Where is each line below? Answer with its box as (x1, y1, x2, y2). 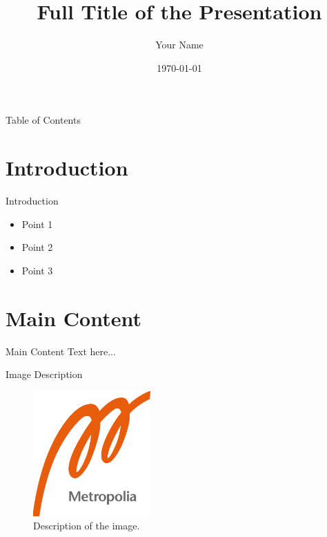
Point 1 (21, 216, 53, 231)
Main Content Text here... (6, 343, 116, 358)
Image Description (6, 367, 83, 381)
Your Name (155, 37, 204, 52)
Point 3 (21, 263, 53, 277)
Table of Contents (6, 113, 81, 127)
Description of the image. (33, 518, 140, 533)
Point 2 (21, 240, 53, 254)
